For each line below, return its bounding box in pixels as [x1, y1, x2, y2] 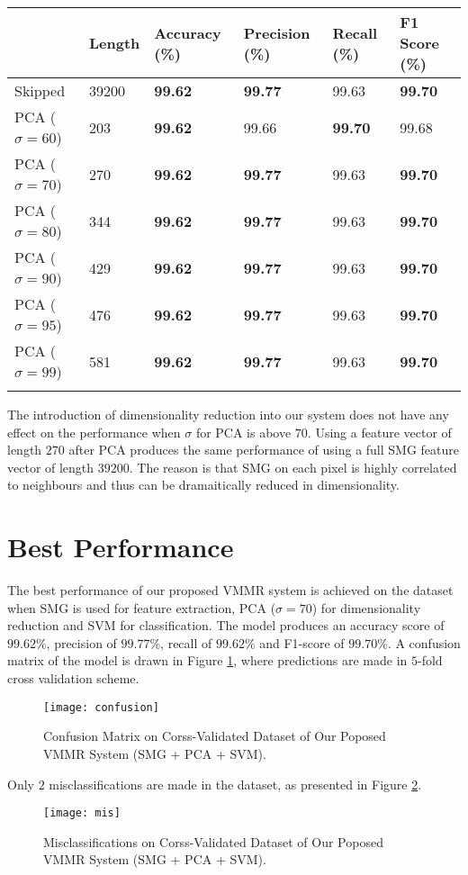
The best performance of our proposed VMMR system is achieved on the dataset [7, 581, 454, 600]
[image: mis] [43, 807, 121, 820]
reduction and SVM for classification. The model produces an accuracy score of [7, 616, 445, 635]
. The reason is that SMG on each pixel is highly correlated [129, 457, 457, 476]
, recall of [160, 633, 212, 652]
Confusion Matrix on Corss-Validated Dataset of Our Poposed [43, 726, 386, 745]
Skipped [14, 80, 66, 101]
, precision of [46, 633, 117, 652]
